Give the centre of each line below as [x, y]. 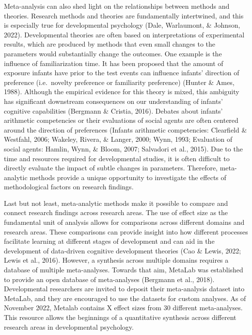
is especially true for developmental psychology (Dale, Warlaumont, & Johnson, [122, 25]
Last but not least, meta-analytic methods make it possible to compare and [116, 203]
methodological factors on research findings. [69, 187]
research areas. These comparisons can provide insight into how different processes [126, 231]
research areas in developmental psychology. [69, 327]
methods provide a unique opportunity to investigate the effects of [128, 177]
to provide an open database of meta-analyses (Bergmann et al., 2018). [109, 279]
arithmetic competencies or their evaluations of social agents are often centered [121, 120]
